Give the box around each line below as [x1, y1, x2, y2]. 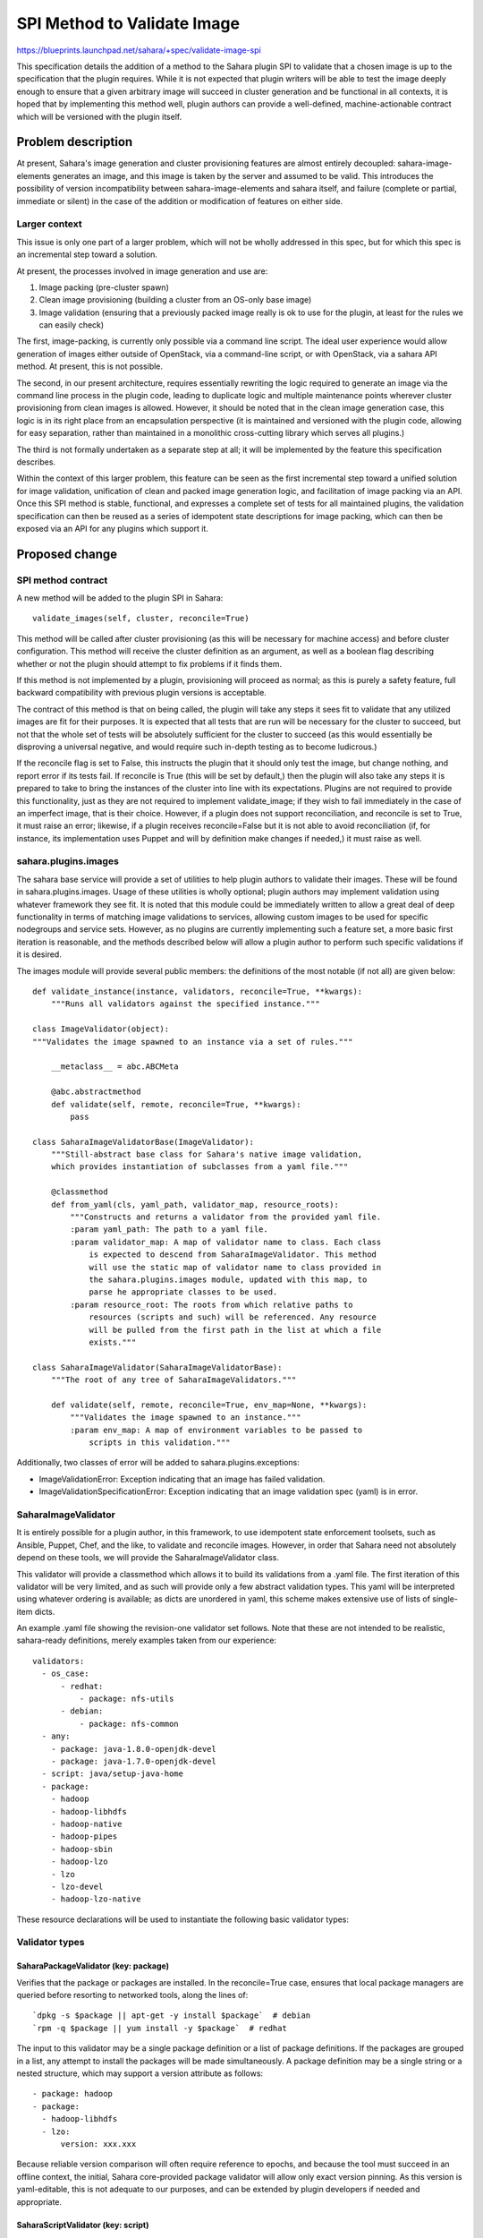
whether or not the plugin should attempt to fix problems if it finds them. [16, 658, 283, 669]
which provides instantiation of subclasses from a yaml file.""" [50, 1162, 349, 1172]
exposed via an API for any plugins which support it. [16, 523, 209, 534]
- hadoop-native [50, 1818, 123, 1829]
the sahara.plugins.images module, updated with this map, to [89, 1274, 368, 1285]
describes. [16, 457, 56, 467]
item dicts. [16, 1606, 55, 1617]
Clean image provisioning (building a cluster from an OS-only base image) [38, 295, 312, 305]
